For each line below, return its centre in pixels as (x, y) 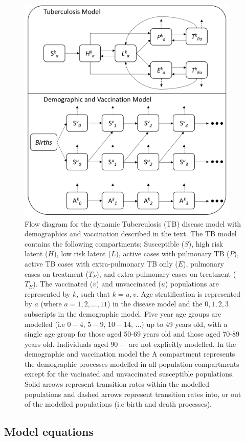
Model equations (49, 432)
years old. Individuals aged (66, 344)
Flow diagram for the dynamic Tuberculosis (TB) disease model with (133, 223)
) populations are (192, 284)
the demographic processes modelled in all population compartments (132, 363)
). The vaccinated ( (63, 284)
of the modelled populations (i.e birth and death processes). (118, 404)
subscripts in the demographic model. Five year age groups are (123, 313)
